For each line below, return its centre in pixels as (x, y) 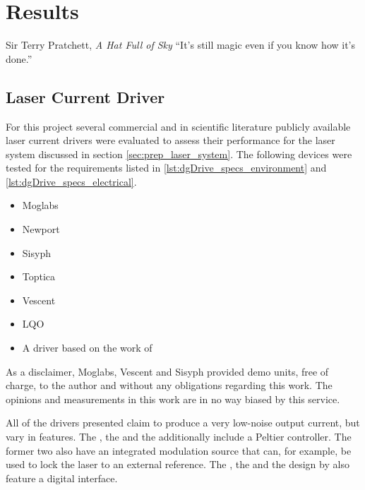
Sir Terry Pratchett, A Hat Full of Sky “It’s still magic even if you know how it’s (181, 45)
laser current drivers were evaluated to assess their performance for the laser (170, 140)
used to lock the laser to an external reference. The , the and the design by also (178, 464)
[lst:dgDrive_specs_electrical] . (71, 181)
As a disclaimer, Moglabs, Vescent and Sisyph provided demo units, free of (167, 371)
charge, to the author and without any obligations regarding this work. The (169, 385)
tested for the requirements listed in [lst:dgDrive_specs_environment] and (166, 168)
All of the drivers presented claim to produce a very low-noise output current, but (183, 423)
